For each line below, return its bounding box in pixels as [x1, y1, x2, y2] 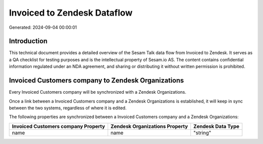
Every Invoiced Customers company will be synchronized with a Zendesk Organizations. [9, 89, 187, 95]
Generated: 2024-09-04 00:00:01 [9, 24, 77, 30]
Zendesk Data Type [193, 123, 240, 129]
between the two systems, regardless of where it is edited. [9, 105, 127, 111]
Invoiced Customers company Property [12, 123, 105, 129]
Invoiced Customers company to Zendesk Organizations [9, 76, 184, 85]
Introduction [9, 37, 48, 45]
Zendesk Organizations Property [110, 123, 188, 129]
